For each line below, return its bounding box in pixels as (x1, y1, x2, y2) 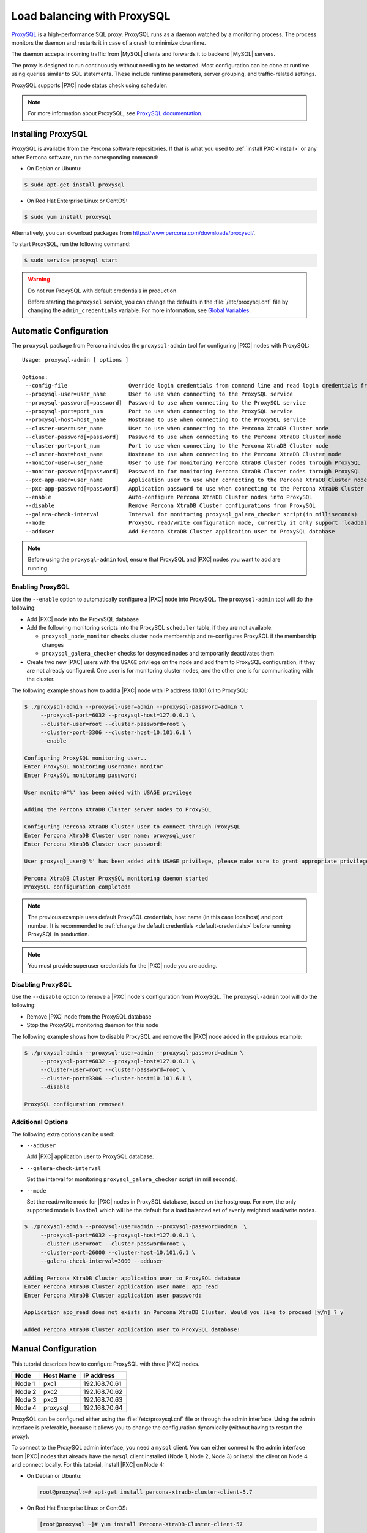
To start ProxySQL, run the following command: (11, 240, 131, 248)
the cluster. (26, 675, 55, 683)
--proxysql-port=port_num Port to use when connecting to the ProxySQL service (25, 408, 294, 415)
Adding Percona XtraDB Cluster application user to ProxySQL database (24, 1274, 241, 1282)
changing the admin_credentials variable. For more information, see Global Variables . (28, 307, 251, 314)
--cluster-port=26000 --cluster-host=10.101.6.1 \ (40, 1248, 196, 1256)
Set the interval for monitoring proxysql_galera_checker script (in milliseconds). (26, 1176, 238, 1183)
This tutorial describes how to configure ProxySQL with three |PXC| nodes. (11, 1360, 200, 1367)
